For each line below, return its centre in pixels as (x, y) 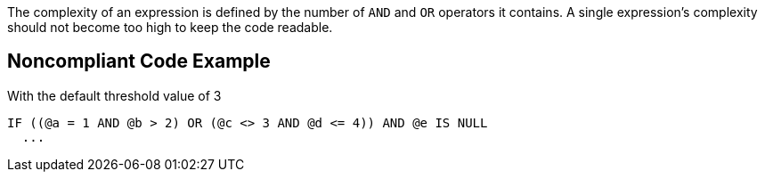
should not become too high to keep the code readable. (170, 27)
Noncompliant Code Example (139, 61)
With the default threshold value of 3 (114, 95)
